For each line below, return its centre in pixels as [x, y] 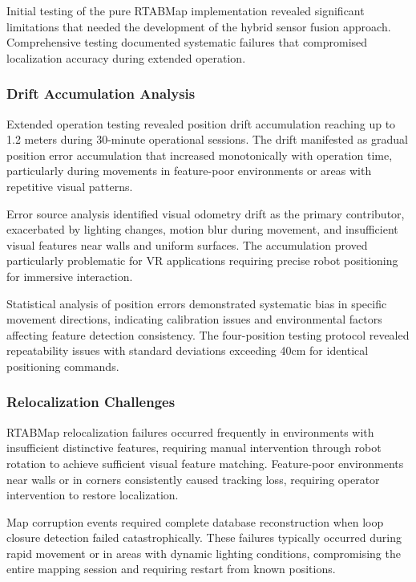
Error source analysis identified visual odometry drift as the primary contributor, [206, 213]
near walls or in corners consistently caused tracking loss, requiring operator [193, 479]
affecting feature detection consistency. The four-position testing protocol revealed [208, 334]
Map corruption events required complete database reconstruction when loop [195, 521]
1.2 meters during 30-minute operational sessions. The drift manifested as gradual [207, 139]
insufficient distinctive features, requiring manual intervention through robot [194, 448]
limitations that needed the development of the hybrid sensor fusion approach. [199, 26]
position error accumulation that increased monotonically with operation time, [200, 155]
